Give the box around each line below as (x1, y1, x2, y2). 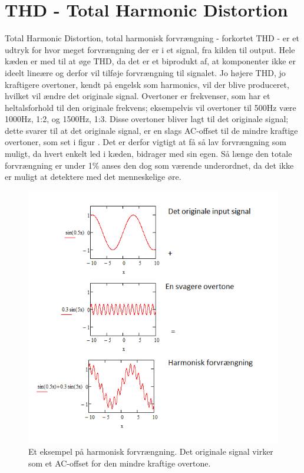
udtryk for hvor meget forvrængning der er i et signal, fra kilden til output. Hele (5, 43, 295, 55)
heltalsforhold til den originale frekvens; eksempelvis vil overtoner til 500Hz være (5, 101, 296, 113)
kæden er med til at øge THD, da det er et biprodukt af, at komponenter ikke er (5, 55, 296, 67)
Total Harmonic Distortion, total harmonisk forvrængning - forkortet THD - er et (5, 32, 299, 44)
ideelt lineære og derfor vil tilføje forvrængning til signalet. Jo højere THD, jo (5, 66, 286, 78)
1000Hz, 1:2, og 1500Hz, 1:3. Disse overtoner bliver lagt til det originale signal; (5, 113, 289, 125)
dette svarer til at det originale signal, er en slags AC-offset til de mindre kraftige (5, 124, 298, 136)
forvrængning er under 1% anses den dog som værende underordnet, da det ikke (5, 159, 294, 171)
